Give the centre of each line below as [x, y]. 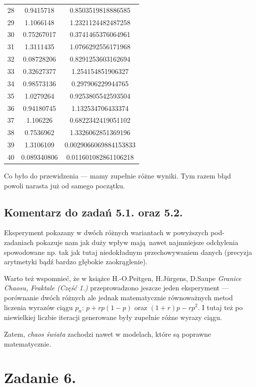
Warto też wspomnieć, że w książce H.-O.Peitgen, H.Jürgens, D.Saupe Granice [123, 278]
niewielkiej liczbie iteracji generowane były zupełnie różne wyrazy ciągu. [113, 317]
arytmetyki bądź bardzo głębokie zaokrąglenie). [76, 262]
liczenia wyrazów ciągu [38, 307]
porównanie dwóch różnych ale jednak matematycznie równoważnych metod [119, 297]
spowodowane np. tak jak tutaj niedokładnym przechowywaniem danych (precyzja [128, 252]
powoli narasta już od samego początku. [65, 185]
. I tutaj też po [220, 307]
